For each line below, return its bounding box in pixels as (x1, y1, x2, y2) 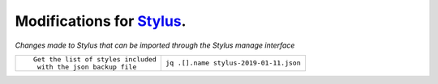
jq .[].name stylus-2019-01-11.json (165, 59, 301, 68)
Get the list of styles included (32, 55, 157, 64)
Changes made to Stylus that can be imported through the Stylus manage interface (15, 40, 295, 50)
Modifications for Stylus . (15, 12, 187, 30)
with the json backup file (36, 62, 137, 71)
